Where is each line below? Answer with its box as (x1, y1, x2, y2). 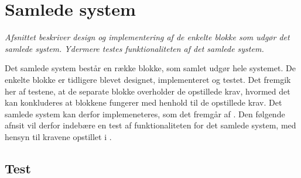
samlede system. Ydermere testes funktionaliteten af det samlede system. (5, 42, 264, 54)
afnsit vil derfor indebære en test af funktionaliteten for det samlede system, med (5, 119, 296, 131)
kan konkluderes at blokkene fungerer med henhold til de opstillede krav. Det (5, 96, 282, 109)
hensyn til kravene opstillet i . (5, 130, 112, 142)
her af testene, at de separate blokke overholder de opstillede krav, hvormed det (5, 85, 290, 97)
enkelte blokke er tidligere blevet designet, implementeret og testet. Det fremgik (5, 73, 291, 85)
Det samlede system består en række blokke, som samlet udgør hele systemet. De (5, 62, 296, 74)
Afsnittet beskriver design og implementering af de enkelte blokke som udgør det (5, 31, 290, 43)
